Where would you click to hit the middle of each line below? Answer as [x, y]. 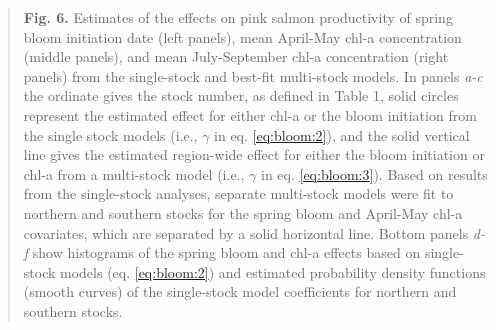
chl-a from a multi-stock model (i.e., [134, 173]
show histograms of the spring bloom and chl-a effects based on [226, 252]
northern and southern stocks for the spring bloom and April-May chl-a [243, 212]
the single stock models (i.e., [110, 134]
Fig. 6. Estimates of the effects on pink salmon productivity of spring [238, 17]
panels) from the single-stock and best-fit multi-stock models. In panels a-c [253, 75]
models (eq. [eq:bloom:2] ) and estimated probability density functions [273, 271]
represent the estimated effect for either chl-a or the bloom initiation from [250, 114]
